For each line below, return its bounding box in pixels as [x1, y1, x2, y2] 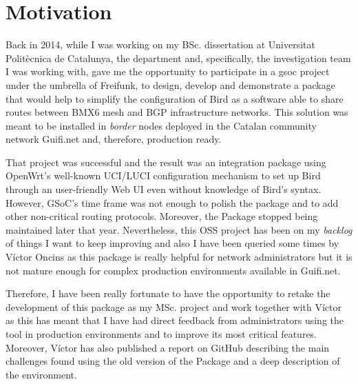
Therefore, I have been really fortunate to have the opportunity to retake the [6, 286, 330, 301]
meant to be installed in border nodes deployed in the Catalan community [6, 118, 317, 132]
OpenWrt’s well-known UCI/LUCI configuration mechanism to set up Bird [6, 168, 321, 183]
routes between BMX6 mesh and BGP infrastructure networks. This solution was [6, 105, 348, 119]
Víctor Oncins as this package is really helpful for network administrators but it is [6, 250, 352, 264]
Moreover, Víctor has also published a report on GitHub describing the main [6, 340, 330, 354]
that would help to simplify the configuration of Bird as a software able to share [6, 91, 344, 105]
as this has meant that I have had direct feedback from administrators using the [6, 313, 344, 327]
